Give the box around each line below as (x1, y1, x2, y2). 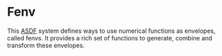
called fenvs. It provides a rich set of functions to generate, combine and (7, 33, 212, 42)
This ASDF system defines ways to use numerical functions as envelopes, (7, 27, 216, 35)
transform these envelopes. (7, 41, 85, 49)
